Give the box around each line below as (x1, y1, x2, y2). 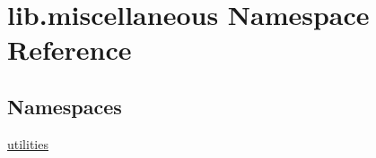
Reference (7, 31, 132, 68)
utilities (7, 134, 48, 153)
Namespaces (7, 92, 122, 120)
